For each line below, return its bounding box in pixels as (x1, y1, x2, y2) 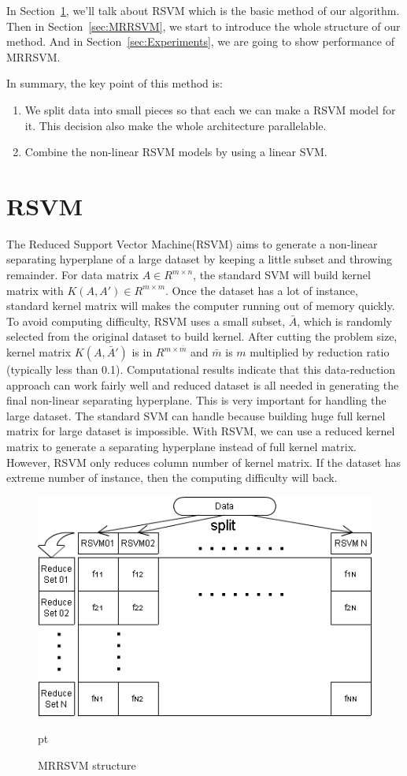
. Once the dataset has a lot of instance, (165, 282, 358, 298)
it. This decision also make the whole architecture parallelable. (24, 117, 327, 133)
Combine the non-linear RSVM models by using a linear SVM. (24, 144, 327, 160)
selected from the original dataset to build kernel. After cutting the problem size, (6, 328, 398, 345)
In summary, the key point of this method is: (6, 75, 223, 91)
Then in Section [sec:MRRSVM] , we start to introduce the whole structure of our (6, 17, 401, 34)
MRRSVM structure (38, 756, 136, 773)
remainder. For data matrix (6, 267, 139, 283)
